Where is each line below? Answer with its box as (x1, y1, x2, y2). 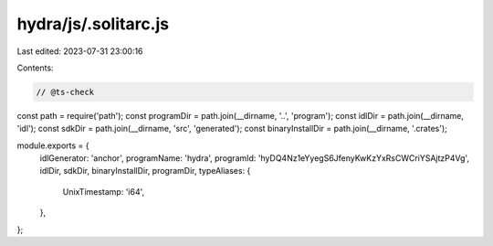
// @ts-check (36, 87, 95, 97)
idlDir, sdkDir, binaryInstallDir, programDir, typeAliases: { (39, 166, 251, 176)
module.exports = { (16, 140, 89, 151)
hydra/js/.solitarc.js (16, 14, 169, 34)
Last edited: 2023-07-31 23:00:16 (16, 46, 143, 57)
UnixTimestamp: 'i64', (62, 186, 145, 197)
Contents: (16, 62, 54, 73)
